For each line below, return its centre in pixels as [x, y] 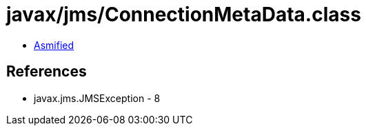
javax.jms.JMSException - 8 [97, 98]
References [47, 72]
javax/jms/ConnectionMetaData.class [184, 14]
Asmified [54, 45]
